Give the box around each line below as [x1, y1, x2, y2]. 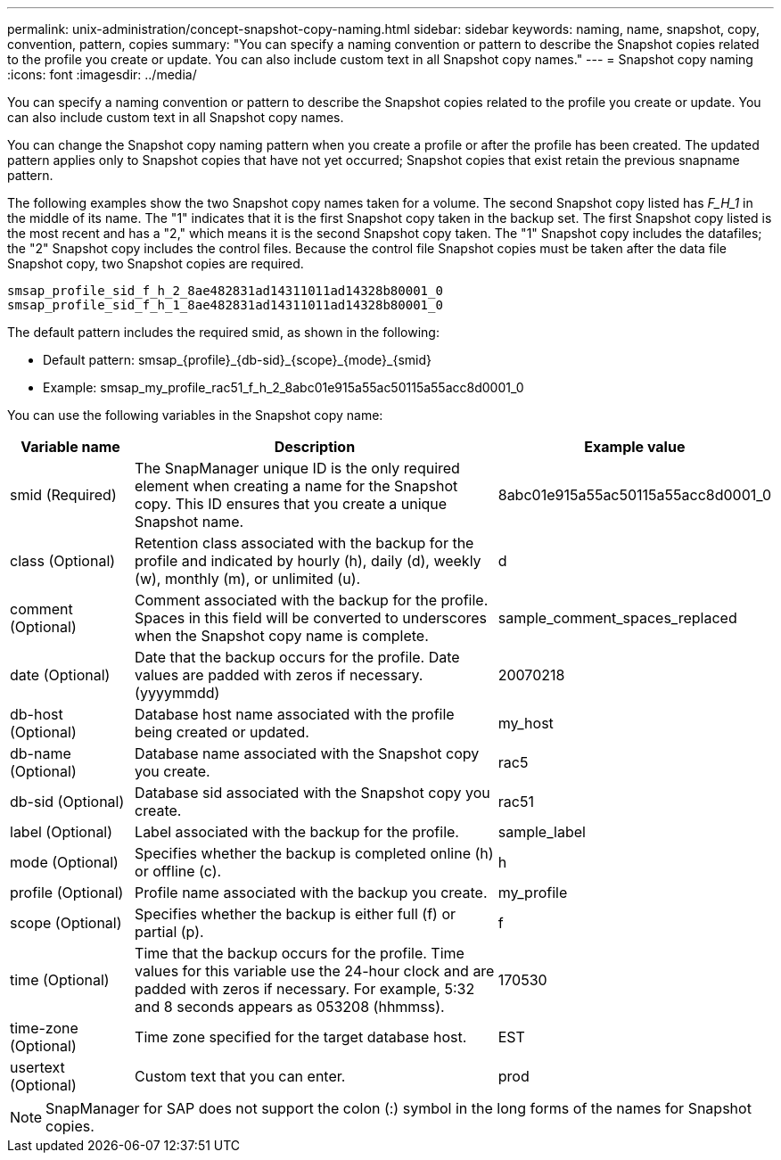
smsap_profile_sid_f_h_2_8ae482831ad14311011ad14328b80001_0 [7, 284, 443, 298]
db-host [10, 705, 63, 723]
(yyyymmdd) [135, 684, 220, 702]
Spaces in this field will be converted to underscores [135, 609, 488, 627]
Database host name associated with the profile [135, 705, 455, 723]
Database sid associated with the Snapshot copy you [135, 784, 490, 802]
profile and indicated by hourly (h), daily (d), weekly [135, 552, 481, 570]
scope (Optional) [10, 914, 122, 932]
